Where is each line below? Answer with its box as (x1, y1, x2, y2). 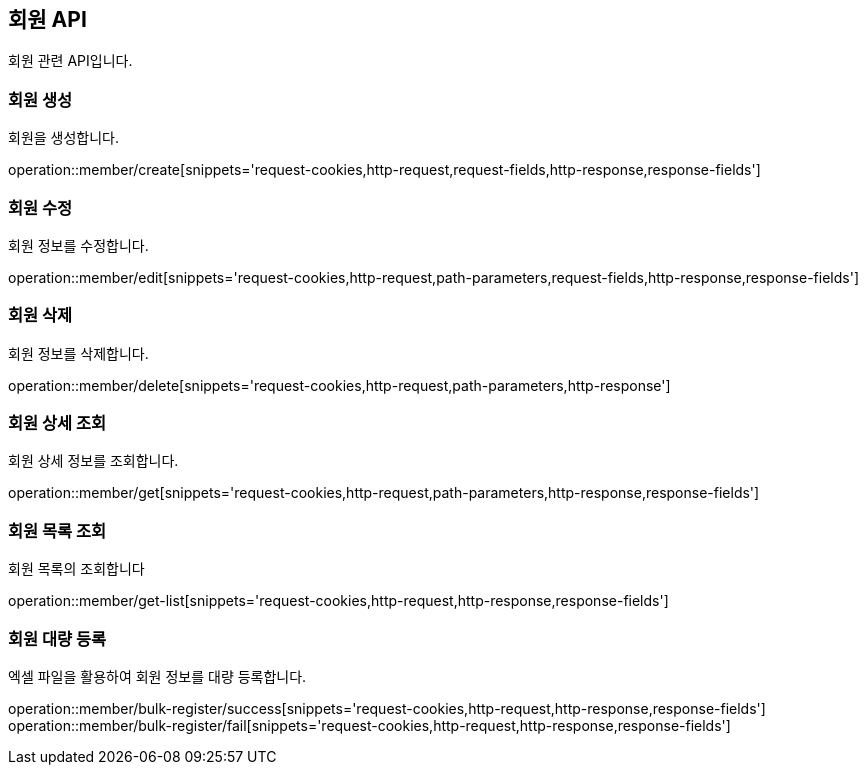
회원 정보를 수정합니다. (8, 236, 149, 254)
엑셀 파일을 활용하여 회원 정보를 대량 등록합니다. (8, 667, 307, 685)
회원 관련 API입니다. (8, 52, 133, 70)
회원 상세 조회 (8, 413, 107, 434)
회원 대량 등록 (8, 628, 107, 649)
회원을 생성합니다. (8, 129, 120, 147)
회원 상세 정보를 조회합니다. (8, 452, 179, 470)
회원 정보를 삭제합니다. (8, 344, 149, 362)
